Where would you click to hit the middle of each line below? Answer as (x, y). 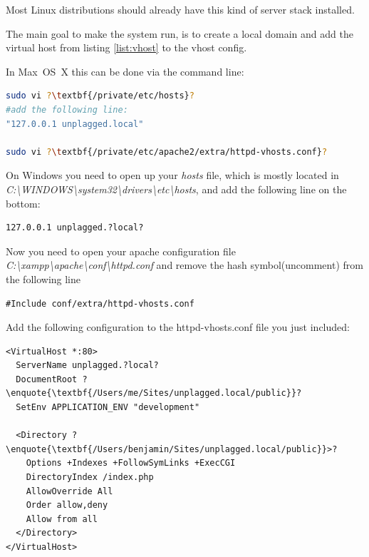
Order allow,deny (67, 505)
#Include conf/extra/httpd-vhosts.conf (100, 303)
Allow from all (62, 519)
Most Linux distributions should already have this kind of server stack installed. (180, 9)
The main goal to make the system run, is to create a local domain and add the (180, 33)
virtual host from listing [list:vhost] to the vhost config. (126, 47)
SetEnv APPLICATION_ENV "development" (108, 408)
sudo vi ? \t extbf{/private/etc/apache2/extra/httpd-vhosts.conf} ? (167, 152)
